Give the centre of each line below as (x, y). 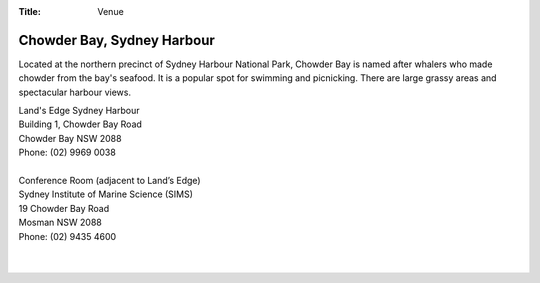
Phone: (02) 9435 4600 (67, 236)
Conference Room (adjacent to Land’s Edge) (109, 181)
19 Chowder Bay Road (64, 208)
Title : (30, 11)
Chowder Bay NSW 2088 (70, 138)
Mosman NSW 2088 (60, 222)
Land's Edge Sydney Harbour (79, 111)
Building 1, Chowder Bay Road (80, 124)
